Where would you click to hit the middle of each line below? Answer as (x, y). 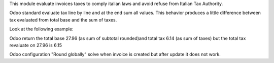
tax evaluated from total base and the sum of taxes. (63, 19)
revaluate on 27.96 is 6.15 (36, 45)
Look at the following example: (41, 29)
